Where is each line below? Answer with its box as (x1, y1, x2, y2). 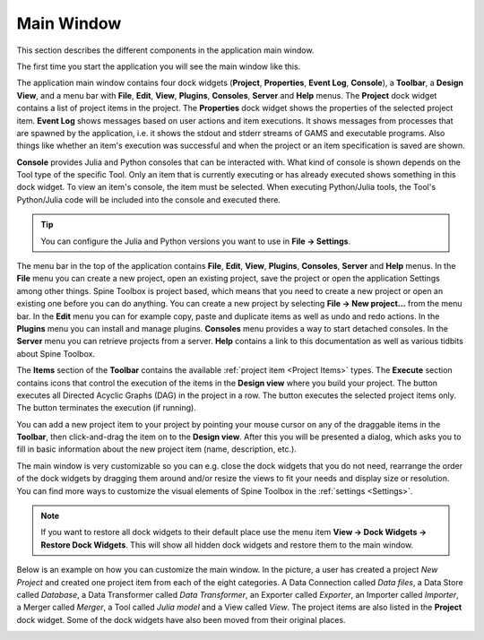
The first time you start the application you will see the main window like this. (16, 61, 301, 72)
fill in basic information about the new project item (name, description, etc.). (16, 444, 298, 454)
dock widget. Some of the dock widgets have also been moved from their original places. (16, 614, 346, 625)
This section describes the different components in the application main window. (16, 45, 315, 56)
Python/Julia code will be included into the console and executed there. (16, 194, 281, 205)
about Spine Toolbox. (16, 348, 96, 359)
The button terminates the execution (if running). (16, 402, 196, 413)
